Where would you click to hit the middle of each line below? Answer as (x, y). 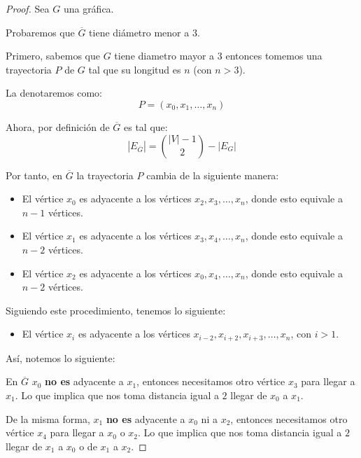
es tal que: (146, 126)
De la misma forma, (48, 418)
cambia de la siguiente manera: (213, 175)
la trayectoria (105, 175)
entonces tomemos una (274, 56)
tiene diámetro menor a (139, 32)
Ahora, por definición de (58, 126)
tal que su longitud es (135, 69)
